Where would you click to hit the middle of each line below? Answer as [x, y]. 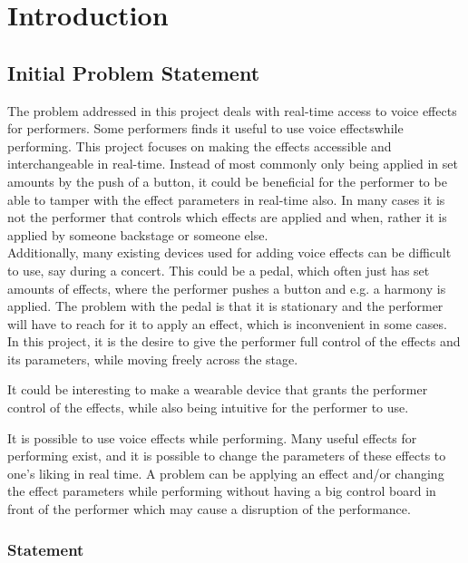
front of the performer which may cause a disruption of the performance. [209, 509]
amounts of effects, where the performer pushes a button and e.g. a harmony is [227, 288]
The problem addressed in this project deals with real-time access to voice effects [232, 110]
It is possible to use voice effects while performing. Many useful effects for [212, 437]
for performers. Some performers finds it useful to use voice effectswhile [205, 128]
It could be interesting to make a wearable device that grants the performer [218, 389]
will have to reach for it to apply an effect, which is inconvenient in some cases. [227, 323]
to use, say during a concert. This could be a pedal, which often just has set [219, 270]
